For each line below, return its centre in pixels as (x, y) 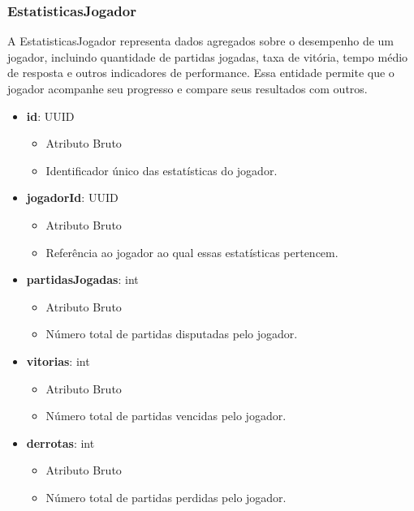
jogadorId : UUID (72, 198)
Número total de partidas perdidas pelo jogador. (166, 497)
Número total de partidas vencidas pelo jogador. (166, 416)
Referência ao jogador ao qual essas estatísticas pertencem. (192, 252)
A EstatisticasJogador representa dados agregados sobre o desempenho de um (201, 41)
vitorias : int (58, 361)
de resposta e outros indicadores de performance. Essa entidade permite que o (201, 73)
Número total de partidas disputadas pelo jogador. (172, 334)
